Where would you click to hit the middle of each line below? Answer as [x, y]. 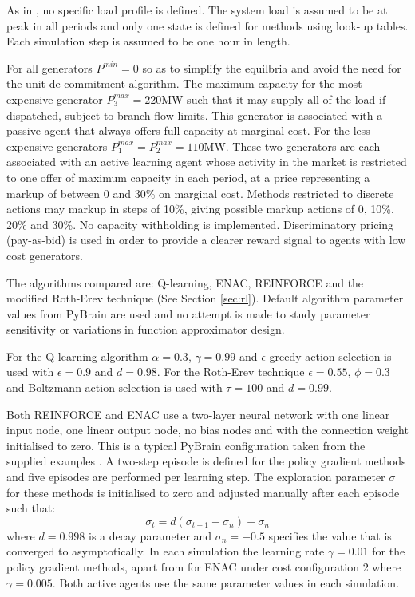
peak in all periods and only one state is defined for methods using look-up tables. [207, 25]
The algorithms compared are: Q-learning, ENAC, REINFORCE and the [185, 282]
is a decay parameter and [150, 535]
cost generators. [45, 255]
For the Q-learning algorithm [77, 356]
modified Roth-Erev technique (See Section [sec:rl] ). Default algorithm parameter [205, 298]
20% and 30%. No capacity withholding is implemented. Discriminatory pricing [200, 224]
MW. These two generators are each [292, 146]
